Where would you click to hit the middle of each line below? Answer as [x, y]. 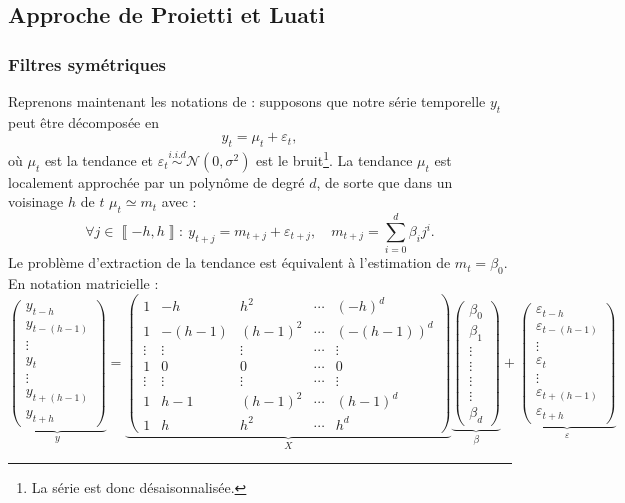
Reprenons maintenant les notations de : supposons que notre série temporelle [247, 101]
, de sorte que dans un [384, 181]
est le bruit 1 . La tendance [334, 158]
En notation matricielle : [83, 283]
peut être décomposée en [83, 121]
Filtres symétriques [87, 63]
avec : [179, 201]
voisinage [36, 201]
